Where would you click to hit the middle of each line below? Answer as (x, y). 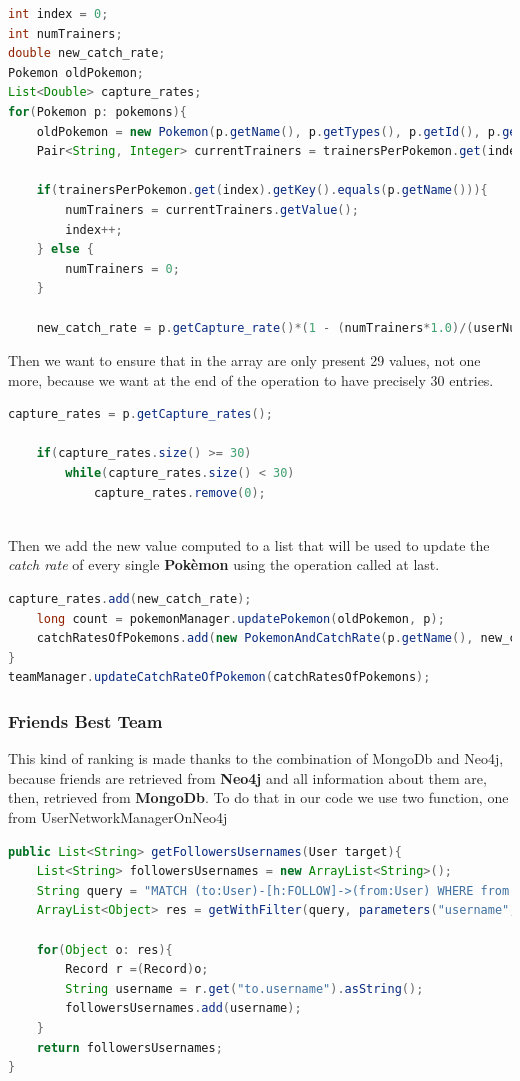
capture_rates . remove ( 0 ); (179, 492)
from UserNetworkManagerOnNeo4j (118, 817)
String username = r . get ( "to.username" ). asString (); (244, 988)
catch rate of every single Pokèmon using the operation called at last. (224, 564)
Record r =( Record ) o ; (137, 969)
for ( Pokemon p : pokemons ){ (98, 111)
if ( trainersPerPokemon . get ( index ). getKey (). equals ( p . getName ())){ (262, 190)
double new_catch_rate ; (87, 53)
